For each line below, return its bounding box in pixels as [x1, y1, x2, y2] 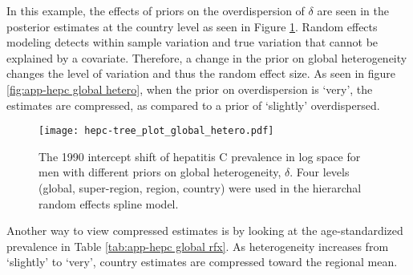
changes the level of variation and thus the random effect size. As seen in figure [6, 65, 396, 82]
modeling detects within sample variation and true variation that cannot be [6, 34, 379, 51]
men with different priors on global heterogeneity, [38, 164, 281, 180]
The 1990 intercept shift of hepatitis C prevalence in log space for [38, 148, 361, 164]
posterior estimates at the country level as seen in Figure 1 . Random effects [6, 18, 378, 34]
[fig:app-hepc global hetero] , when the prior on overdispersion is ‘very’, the [6, 80, 373, 97]
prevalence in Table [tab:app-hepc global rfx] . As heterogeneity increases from [6, 237, 389, 254]
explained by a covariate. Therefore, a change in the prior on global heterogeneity [6, 49, 407, 66]
